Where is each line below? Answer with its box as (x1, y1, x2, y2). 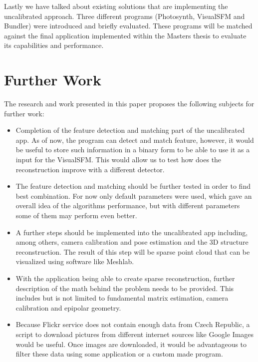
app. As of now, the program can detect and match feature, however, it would (15, 134, 254, 145)
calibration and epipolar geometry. (15, 302, 121, 313)
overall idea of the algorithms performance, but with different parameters (15, 200, 240, 211)
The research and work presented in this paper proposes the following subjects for (4, 98, 255, 109)
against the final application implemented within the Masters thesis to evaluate (4, 30, 247, 40)
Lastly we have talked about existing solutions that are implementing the (4, 1, 228, 11)
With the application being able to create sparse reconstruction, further (15, 273, 235, 283)
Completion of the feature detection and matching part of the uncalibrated (15, 125, 245, 135)
